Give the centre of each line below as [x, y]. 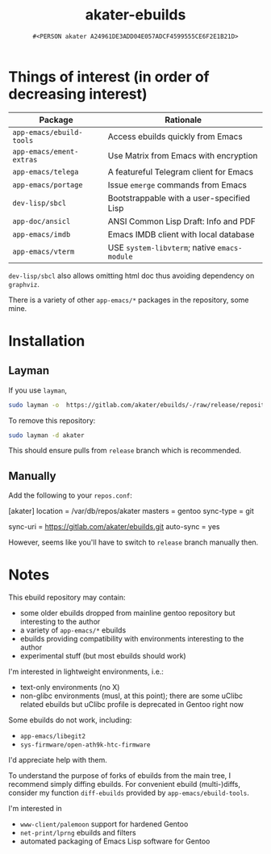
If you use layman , [38, 390]
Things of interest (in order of [109, 76]
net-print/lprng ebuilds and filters [78, 833]
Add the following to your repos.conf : [71, 495]
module [120, 257]
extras [25, 160]
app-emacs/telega [46, 172]
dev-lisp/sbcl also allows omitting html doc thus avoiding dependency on [131, 276]
